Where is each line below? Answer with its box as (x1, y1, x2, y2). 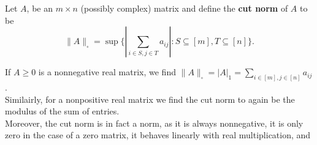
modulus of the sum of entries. (5, 105, 120, 117)
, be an (26, 2, 53, 14)
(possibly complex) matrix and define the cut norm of (80, 2, 288, 14)
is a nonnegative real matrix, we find (38, 65, 176, 78)
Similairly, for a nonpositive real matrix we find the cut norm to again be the (5, 92, 295, 105)
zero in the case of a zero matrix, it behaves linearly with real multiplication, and (5, 128, 311, 141)
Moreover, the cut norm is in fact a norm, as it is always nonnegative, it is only (5, 116, 304, 129)
